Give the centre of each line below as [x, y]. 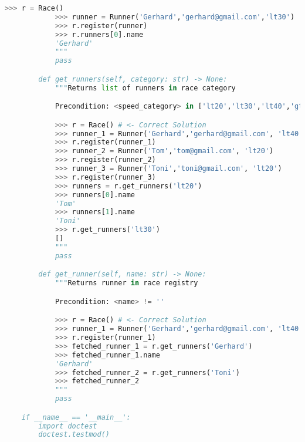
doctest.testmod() [74, 435]
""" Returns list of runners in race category [145, 88]
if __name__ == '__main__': [76, 417]
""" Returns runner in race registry [126, 283]
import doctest [68, 426]
